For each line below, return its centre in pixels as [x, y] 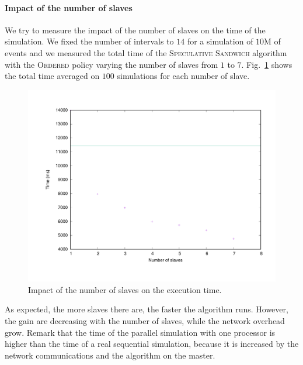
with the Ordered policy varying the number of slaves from [112, 64]
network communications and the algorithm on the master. [110, 355]
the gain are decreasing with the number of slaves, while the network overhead [145, 321]
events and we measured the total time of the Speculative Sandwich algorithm [146, 52]
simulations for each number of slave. [183, 76]
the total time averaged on [52, 76]
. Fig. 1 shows [267, 64]
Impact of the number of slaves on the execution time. [125, 289]
